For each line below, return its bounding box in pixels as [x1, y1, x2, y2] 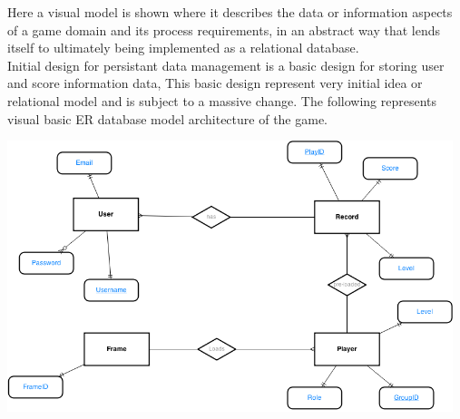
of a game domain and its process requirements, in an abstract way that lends [7, 20, 440, 39]
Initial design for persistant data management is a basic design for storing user [7, 55, 445, 74]
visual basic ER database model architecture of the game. [7, 109, 328, 128]
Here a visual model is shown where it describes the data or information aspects [7, 3, 453, 21]
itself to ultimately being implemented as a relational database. [7, 38, 359, 57]
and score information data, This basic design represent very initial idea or [7, 73, 423, 93]
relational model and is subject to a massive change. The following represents [7, 91, 437, 110]
